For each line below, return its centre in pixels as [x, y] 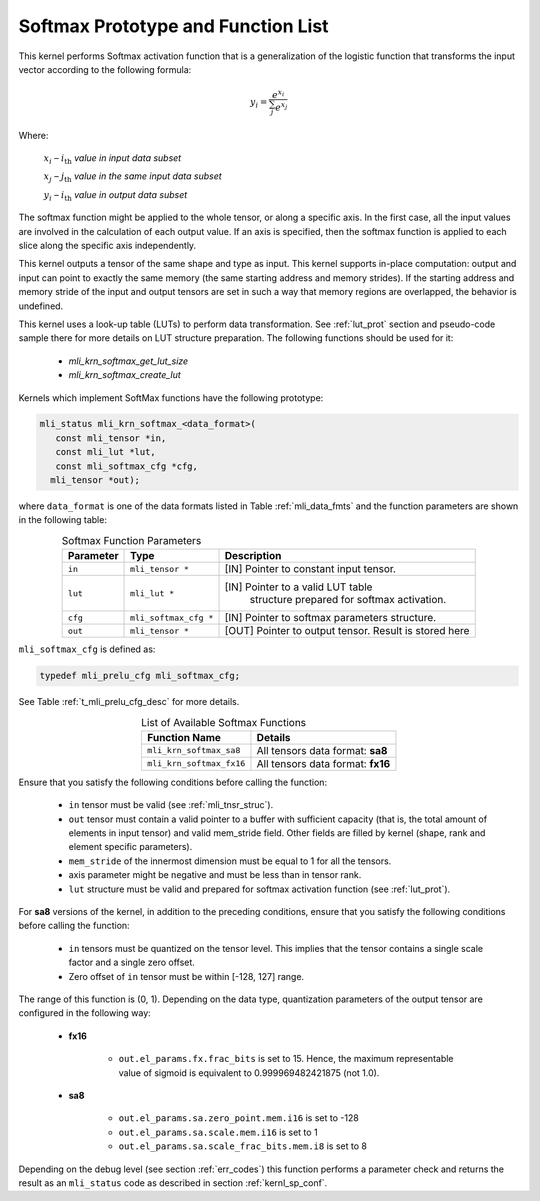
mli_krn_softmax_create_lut [125, 375]
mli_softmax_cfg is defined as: [87, 649]
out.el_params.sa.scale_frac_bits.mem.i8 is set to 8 [242, 1146]
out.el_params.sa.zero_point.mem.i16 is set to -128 [238, 1118]
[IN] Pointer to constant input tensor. [310, 569]
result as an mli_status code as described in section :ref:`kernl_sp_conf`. [173, 1182]
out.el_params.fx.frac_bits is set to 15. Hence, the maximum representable [286, 1059]
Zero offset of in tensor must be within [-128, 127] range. [186, 976]
